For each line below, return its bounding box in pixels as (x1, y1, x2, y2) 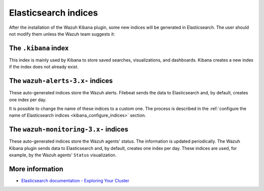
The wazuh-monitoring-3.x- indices (9, 125, 129, 134)
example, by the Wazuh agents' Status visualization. (9, 152, 117, 158)
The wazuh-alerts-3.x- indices (9, 77, 113, 85)
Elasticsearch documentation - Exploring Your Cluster (21, 177, 130, 183)
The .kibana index (9, 44, 69, 52)
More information (9, 165, 64, 173)
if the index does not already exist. (9, 64, 79, 70)
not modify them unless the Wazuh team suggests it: (9, 31, 115, 37)
